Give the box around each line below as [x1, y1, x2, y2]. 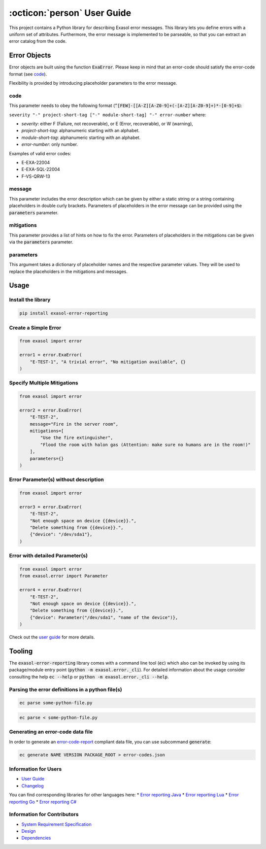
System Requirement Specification [21, 821, 92, 827]
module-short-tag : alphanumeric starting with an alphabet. [21, 135, 141, 140]
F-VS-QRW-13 [21, 173, 50, 179]
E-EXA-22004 [21, 159, 50, 165]
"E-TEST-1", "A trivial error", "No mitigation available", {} [30, 359, 186, 365]
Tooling [9, 647, 33, 655]
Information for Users [9, 765, 62, 772]
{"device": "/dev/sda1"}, [30, 532, 93, 537]
